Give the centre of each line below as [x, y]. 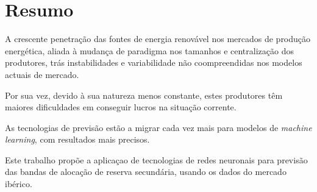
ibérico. [19, 184]
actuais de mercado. [42, 74]
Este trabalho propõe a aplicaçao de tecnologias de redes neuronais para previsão [156, 159]
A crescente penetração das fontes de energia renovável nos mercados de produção [158, 39]
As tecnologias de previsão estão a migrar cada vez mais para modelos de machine [158, 127]
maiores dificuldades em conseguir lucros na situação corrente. [121, 107]
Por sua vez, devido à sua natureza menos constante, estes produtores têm [144, 95]
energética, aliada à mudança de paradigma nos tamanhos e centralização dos [149, 50]
